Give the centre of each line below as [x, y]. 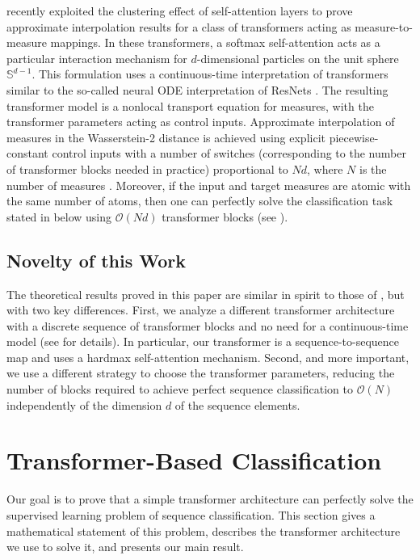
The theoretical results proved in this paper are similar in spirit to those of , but [206, 294]
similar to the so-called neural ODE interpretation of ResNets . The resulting [197, 89]
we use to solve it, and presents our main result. [125, 547]
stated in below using [59, 216]
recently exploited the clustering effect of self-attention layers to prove [180, 11]
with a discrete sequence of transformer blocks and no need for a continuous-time [208, 325]
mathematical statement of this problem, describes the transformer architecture [204, 531]
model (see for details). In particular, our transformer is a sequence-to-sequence [203, 341]
